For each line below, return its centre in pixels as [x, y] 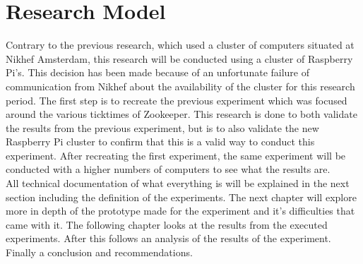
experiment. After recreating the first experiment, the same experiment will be [176, 155]
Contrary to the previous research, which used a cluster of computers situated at [180, 45]
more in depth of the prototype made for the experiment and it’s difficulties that [180, 211]
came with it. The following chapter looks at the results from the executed [167, 224]
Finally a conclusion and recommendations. [99, 252]
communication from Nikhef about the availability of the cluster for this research [180, 86]
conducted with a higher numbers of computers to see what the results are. [168, 169]
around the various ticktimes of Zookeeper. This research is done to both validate [181, 114]
